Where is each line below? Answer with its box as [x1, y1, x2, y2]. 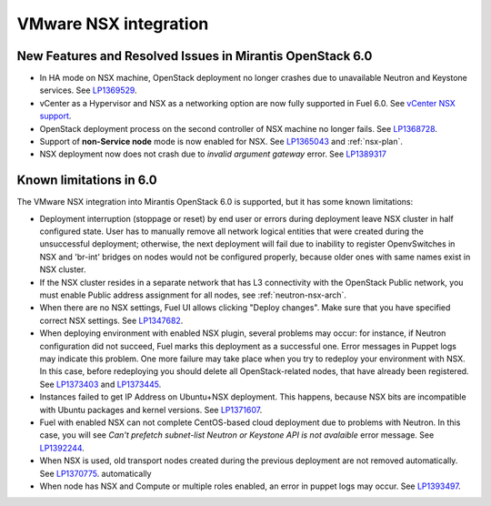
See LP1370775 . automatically [39, 468, 152, 479]
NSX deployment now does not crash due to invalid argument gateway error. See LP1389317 [39, 148, 386, 159]
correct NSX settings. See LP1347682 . [39, 315, 184, 326]
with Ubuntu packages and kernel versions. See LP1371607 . [39, 404, 263, 415]
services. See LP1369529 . [39, 85, 137, 96]
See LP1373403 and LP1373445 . [39, 379, 162, 390]
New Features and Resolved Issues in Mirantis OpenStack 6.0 [16, 48, 373, 64]
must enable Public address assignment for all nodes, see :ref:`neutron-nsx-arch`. [39, 289, 347, 300]
